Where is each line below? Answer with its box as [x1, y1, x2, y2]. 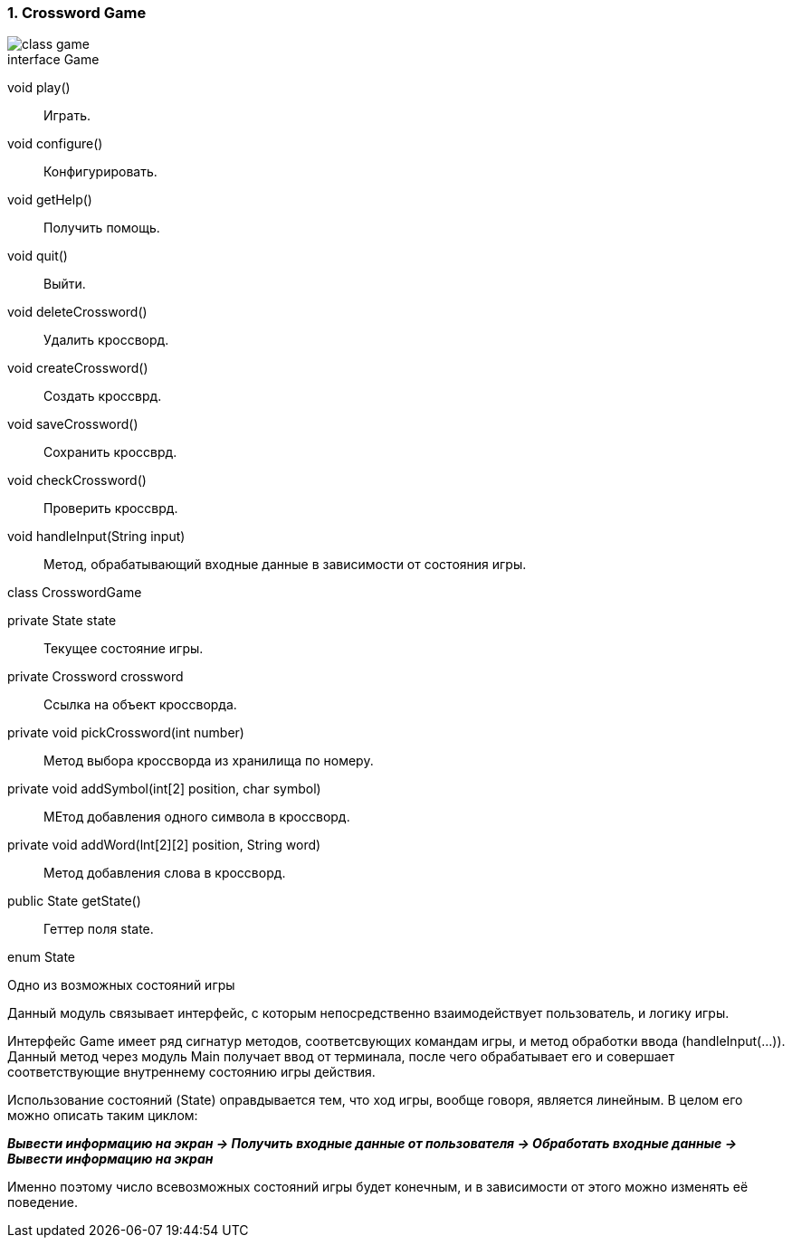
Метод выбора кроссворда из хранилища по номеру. [43, 753, 374, 769]
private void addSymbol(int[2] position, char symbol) [7, 781, 321, 797]
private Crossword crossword [7, 669, 184, 685]
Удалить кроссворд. [43, 332, 169, 348]
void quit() [7, 248, 68, 264]
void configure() [7, 136, 103, 152]
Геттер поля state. [43, 921, 154, 937]
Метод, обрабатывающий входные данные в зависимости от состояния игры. [43, 556, 527, 573]
